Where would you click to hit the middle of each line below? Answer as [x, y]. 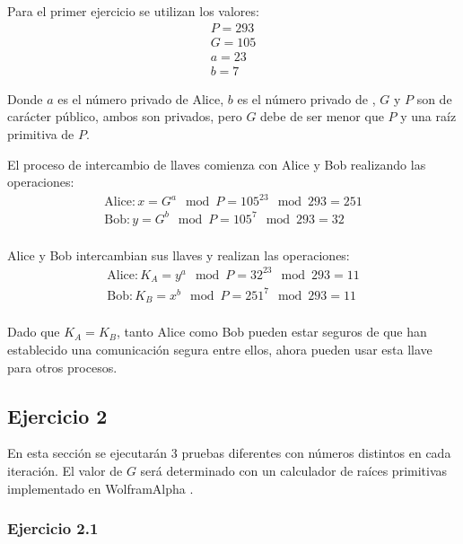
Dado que [34, 332]
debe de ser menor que [322, 116]
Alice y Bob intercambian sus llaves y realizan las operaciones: [179, 254]
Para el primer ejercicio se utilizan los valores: [133, 11]
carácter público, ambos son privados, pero [125, 116]
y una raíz [428, 116]
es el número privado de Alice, [141, 98]
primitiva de [41, 133]
